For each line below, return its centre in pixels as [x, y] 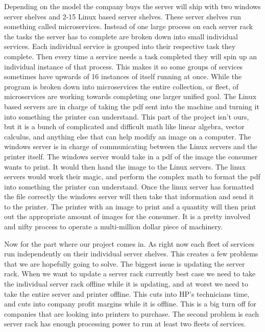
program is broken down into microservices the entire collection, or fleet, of [121, 86]
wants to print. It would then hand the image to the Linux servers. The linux [125, 166]
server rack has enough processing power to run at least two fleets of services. [125, 324]
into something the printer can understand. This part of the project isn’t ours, [127, 116]
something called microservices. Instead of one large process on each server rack [129, 26]
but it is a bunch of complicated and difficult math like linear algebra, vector [124, 126]
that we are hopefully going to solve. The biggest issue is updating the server [125, 263]
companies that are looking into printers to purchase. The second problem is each [132, 313]
